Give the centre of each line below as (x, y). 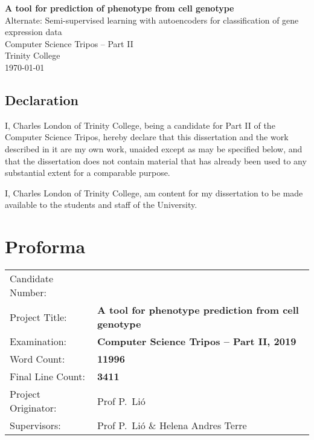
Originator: (33, 408)
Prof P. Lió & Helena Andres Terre (172, 425)
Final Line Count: (47, 377)
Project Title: (38, 317)
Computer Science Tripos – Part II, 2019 (197, 341)
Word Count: (37, 359)
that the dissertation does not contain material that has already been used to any (156, 160)
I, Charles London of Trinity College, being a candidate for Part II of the (140, 125)
